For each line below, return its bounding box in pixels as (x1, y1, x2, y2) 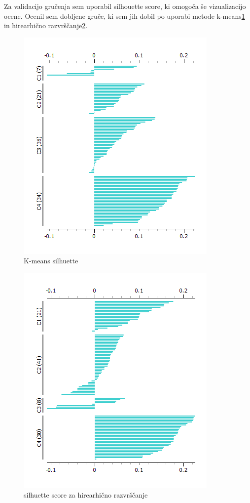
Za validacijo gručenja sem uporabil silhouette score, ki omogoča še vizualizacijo (4, 1, 246, 11)
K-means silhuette (24, 255, 78, 266)
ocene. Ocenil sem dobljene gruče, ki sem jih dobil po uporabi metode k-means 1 (4, 10, 245, 21)
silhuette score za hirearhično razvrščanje (24, 489, 148, 500)
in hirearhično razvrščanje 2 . (4, 20, 88, 31)
